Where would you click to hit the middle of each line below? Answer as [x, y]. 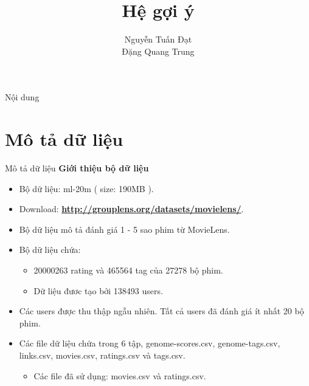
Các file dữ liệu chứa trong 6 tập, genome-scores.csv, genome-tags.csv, [150, 343]
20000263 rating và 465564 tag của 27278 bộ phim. [128, 270]
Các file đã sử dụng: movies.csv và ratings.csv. [120, 375]
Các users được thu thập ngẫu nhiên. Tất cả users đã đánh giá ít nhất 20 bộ [161, 311]
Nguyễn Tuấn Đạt [158, 39]
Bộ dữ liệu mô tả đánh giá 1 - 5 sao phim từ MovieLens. [124, 229]
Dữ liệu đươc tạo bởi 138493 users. [98, 290]
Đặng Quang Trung [158, 51]
